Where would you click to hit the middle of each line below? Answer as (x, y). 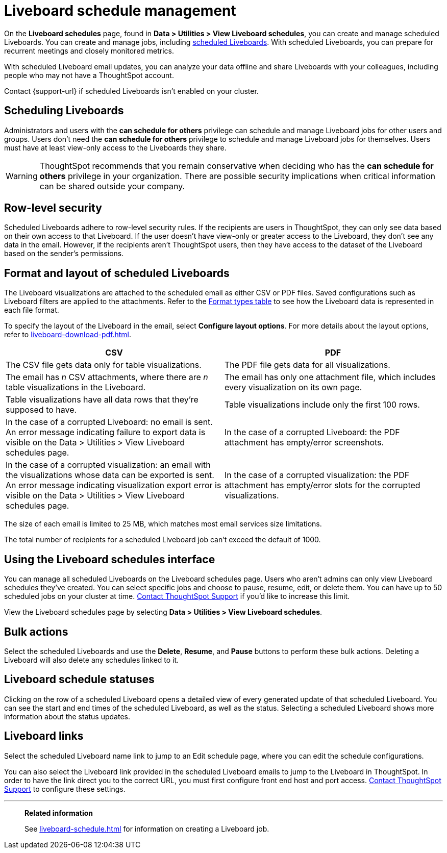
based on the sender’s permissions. (64, 254)
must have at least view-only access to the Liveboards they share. (115, 147)
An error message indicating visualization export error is (114, 485)
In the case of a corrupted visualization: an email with (108, 465)
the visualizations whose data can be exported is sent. (110, 475)
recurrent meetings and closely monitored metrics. (89, 51)
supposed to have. (41, 410)
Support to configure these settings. (65, 789)
